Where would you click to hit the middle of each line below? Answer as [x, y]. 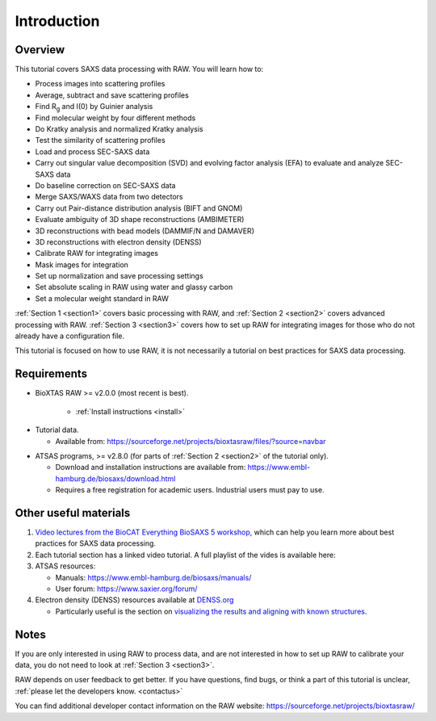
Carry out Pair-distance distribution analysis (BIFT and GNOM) [139, 208]
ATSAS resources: [65, 566]
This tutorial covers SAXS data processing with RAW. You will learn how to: [139, 69]
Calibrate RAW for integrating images [97, 254]
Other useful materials [73, 513]
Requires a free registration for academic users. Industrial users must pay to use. [190, 490]
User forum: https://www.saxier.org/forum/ [126, 589]
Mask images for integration [82, 264]
